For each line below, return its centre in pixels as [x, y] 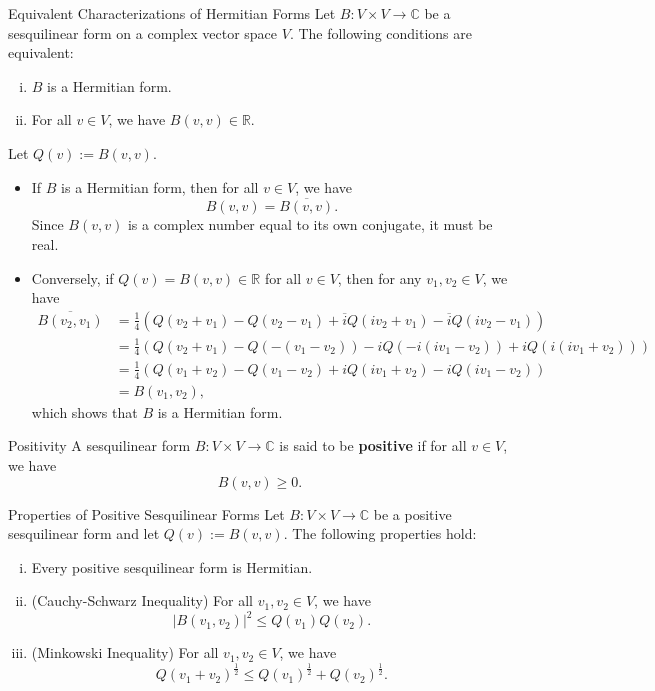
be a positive [412, 513]
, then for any [379, 277]
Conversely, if [72, 277]
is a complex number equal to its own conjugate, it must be [310, 224]
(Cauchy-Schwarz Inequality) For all [142, 600]
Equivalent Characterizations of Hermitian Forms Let [172, 13]
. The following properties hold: [380, 533]
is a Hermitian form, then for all [160, 186]
